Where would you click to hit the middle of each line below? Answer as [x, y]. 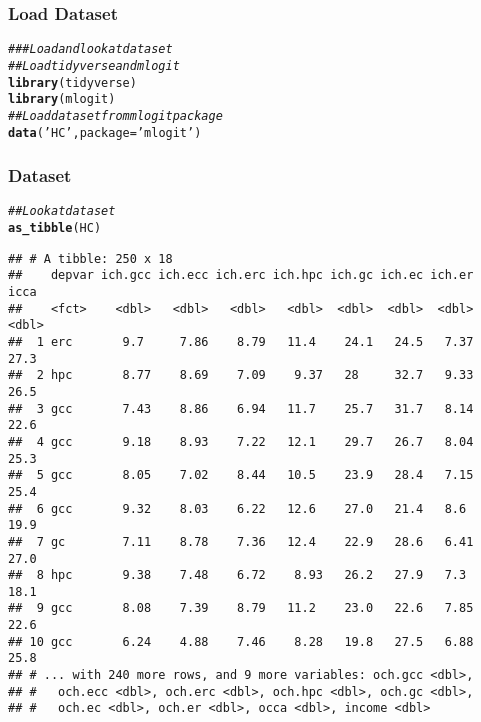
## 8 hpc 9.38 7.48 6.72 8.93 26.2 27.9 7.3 [237, 575]
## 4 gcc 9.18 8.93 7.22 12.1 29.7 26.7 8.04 [241, 441]
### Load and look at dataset [90, 49]
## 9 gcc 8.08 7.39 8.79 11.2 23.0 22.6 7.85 [241, 608]
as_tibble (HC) [55, 228]
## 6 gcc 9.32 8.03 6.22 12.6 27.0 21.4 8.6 [237, 508]
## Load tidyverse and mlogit [94, 65]
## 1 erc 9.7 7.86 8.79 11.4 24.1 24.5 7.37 [241, 341]
